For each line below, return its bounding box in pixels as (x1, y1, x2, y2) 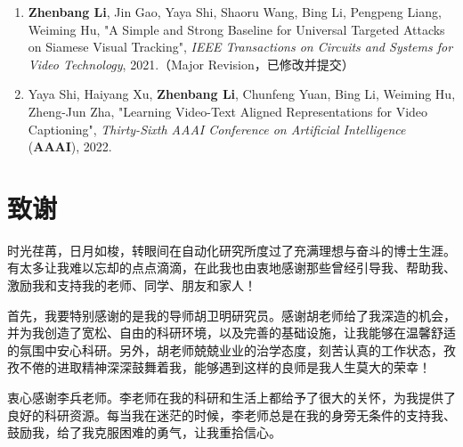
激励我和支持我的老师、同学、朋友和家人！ (7, 276, 256, 295)
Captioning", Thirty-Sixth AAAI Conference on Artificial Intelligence (28, 119, 406, 138)
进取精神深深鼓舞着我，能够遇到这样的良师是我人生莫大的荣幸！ (56, 358, 431, 377)
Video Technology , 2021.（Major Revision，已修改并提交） (28, 54, 354, 73)
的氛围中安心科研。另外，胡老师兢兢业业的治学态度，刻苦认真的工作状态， (7, 340, 443, 359)
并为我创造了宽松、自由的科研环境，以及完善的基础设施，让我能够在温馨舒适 (7, 323, 456, 342)
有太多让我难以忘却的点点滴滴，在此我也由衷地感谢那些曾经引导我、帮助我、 (7, 258, 456, 277)
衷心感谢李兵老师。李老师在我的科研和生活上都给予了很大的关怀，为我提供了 (7, 388, 456, 407)
